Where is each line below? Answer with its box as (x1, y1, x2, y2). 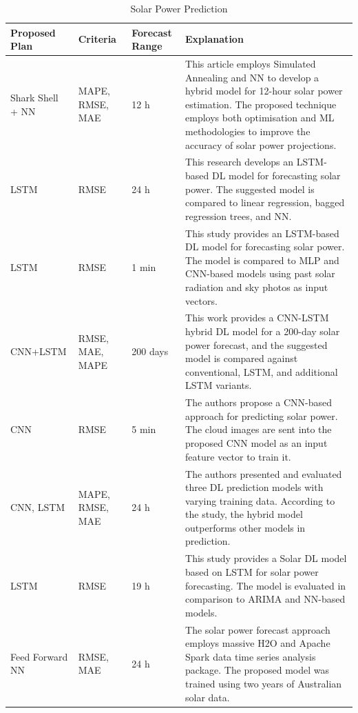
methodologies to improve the (185, 124, 310, 138)
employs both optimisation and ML (185, 110, 335, 125)
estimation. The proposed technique (185, 97, 337, 111)
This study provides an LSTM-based (185, 225, 339, 240)
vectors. (185, 293, 218, 308)
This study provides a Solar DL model (185, 551, 347, 565)
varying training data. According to (185, 493, 335, 508)
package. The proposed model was (185, 663, 330, 677)
